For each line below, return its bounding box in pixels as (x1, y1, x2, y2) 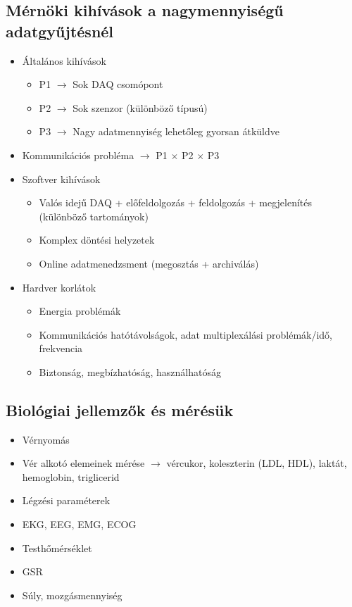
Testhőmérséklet (22, 540, 92, 555)
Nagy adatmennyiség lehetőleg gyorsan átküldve (73, 124, 279, 139)
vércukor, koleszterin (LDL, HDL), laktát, (166, 456, 347, 470)
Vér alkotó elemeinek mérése (22, 456, 145, 470)
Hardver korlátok (22, 280, 96, 294)
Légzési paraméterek (22, 493, 111, 508)
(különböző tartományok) (39, 208, 149, 223)
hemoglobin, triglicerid (22, 469, 120, 484)
